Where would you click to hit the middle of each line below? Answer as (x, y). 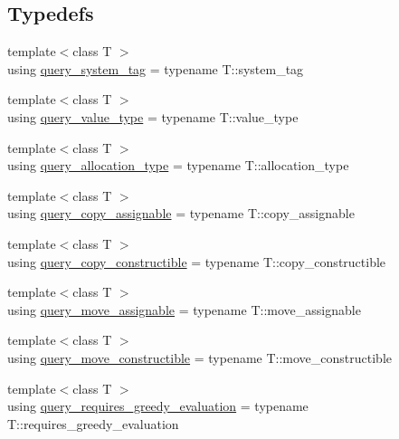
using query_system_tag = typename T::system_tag (156, 68)
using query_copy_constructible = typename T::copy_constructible (197, 261)
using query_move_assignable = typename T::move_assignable (184, 309)
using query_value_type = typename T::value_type (153, 116)
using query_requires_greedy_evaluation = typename (158, 406)
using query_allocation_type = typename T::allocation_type (178, 165)
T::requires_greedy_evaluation (93, 423)
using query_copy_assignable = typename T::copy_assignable (181, 213)
